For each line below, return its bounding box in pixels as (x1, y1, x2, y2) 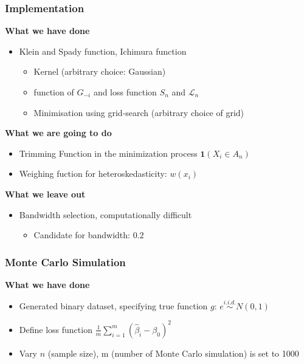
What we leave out (5, 187, 86, 200)
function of (33, 86, 74, 98)
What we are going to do (5, 126, 112, 139)
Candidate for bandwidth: (33, 228, 130, 241)
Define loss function (19, 323, 92, 335)
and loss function (93, 86, 157, 98)
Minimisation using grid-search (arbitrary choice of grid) (33, 106, 244, 118)
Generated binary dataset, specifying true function (19, 299, 208, 312)
